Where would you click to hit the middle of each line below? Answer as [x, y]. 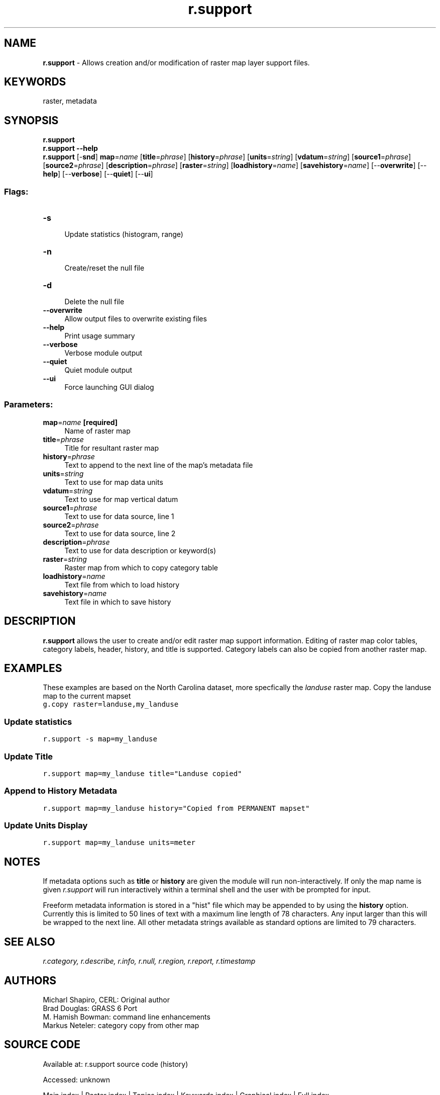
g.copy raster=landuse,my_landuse [111, 704]
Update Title [29, 756]
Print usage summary [100, 336]
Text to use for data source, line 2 [120, 533]
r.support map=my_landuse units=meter [119, 843]
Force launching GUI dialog [109, 387]
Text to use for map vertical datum [121, 499]
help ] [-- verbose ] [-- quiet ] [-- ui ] [98, 174]
